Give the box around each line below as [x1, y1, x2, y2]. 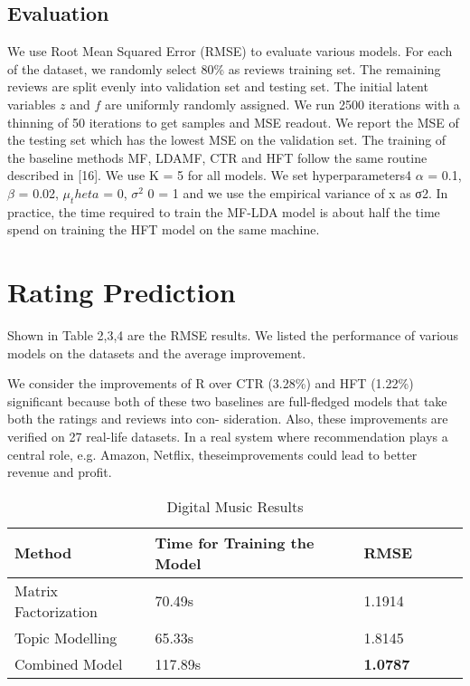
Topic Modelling [14, 626, 117, 648]
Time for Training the [155, 531, 315, 553]
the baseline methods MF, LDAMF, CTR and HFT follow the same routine [7, 148, 428, 167]
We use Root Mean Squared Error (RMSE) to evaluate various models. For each [7, 42, 453, 61]
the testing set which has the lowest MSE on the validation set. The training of [7, 130, 446, 149]
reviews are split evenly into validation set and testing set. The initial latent [7, 77, 428, 96]
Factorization [14, 600, 98, 622]
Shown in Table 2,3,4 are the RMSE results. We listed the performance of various [7, 326, 459, 345]
